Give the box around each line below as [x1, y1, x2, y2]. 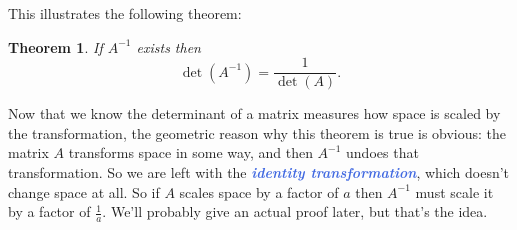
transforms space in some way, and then [68, 142, 313, 163]
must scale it [415, 181, 494, 202]
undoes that [346, 142, 419, 163]
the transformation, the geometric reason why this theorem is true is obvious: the [8, 122, 507, 143]
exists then [136, 36, 201, 57]
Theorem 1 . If [8, 36, 103, 57]
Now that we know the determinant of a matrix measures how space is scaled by [8, 103, 501, 124]
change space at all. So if [8, 181, 160, 202]
